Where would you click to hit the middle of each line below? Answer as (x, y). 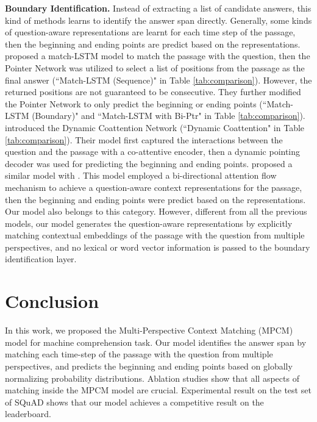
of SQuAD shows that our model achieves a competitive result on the (134, 402)
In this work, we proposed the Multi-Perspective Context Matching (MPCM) (149, 330)
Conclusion (52, 301)
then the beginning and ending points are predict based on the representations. (153, 44)
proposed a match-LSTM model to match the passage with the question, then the (158, 56)
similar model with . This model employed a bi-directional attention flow (141, 175)
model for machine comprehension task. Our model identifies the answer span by (156, 342)
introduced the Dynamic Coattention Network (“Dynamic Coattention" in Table (155, 127)
